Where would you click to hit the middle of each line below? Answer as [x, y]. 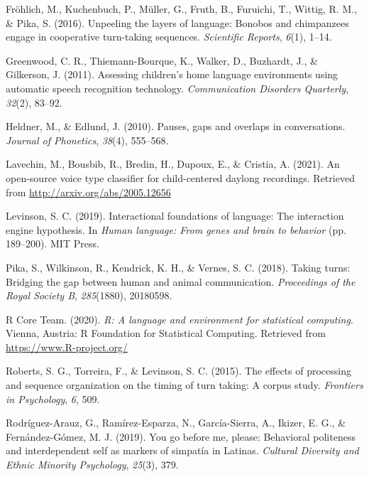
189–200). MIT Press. [53, 243]
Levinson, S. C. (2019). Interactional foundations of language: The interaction [175, 216]
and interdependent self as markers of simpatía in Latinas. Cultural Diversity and [182, 450]
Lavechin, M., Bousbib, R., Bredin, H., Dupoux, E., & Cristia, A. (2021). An [173, 164]
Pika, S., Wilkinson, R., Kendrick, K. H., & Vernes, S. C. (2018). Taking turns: [178, 267]
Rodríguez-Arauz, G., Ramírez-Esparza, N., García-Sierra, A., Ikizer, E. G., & [176, 423]
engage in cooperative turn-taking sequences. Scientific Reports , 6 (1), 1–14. [169, 37]
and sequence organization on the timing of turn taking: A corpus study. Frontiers [184, 385]
